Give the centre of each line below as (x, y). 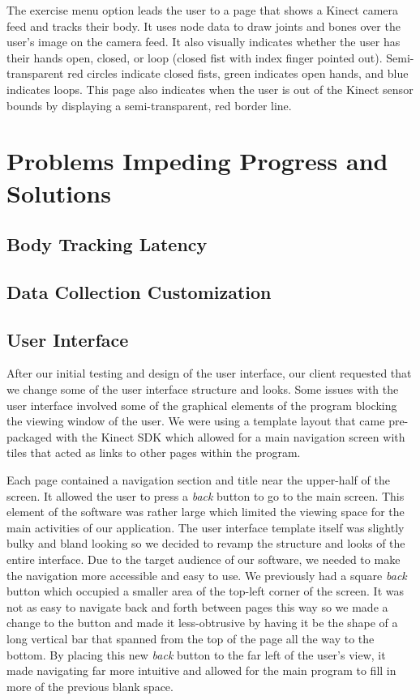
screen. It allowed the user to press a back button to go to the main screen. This (206, 495)
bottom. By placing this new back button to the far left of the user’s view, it (196, 654)
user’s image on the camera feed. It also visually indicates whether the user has (204, 42)
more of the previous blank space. (90, 686)
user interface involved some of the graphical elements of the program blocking (202, 405)
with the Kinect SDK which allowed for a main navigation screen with (230, 436)
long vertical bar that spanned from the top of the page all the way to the (191, 638)
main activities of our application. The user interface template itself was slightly (206, 527)
